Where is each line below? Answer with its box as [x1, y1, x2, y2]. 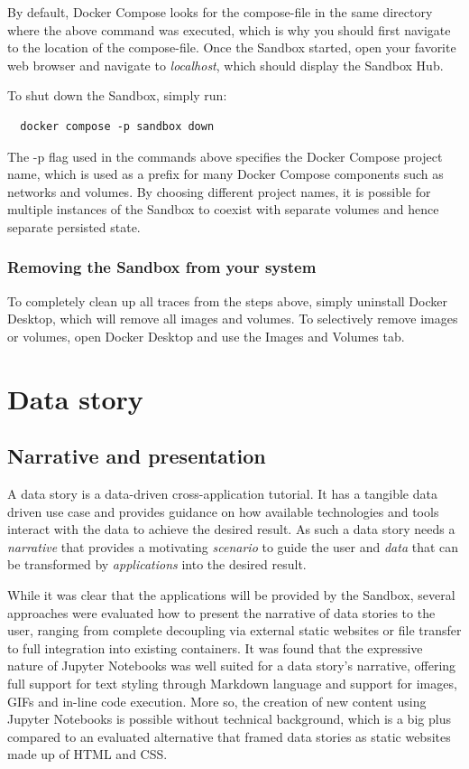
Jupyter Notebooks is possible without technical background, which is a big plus [7, 709, 451, 728]
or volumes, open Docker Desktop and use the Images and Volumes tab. [7, 326, 405, 345]
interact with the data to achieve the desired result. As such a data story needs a [7, 520, 455, 539]
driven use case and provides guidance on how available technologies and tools [7, 502, 439, 520]
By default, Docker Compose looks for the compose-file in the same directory [7, 3, 433, 21]
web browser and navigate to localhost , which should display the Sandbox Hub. [7, 55, 444, 74]
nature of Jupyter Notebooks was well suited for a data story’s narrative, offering [7, 656, 456, 675]
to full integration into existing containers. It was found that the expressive [7, 638, 423, 657]
